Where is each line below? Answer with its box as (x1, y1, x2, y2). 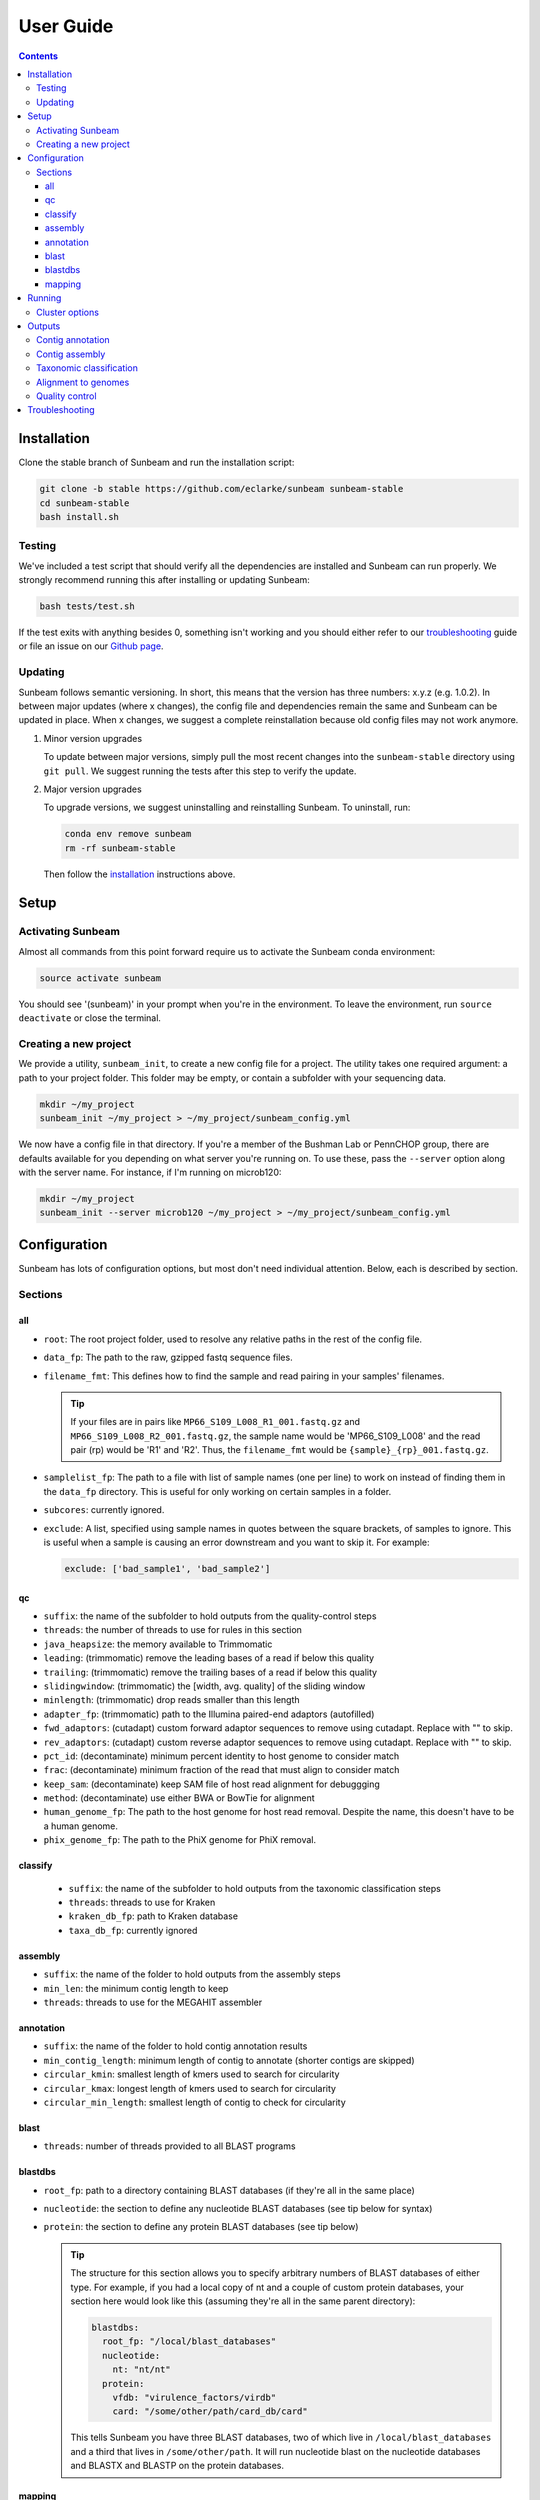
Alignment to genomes (36, 376, 130, 388)
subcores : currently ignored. (43, 1504, 165, 1516)
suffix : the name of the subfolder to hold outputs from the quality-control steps (43, 1610, 377, 1622)
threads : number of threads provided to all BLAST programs (43, 2140, 296, 2152)
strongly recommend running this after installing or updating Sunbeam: (18, 574, 310, 586)
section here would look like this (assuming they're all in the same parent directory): (70, 2295, 416, 2307)
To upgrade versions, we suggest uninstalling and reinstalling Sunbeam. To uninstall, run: (43, 801, 411, 814)
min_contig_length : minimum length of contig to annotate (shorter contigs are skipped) (43, 2054, 415, 2066)
